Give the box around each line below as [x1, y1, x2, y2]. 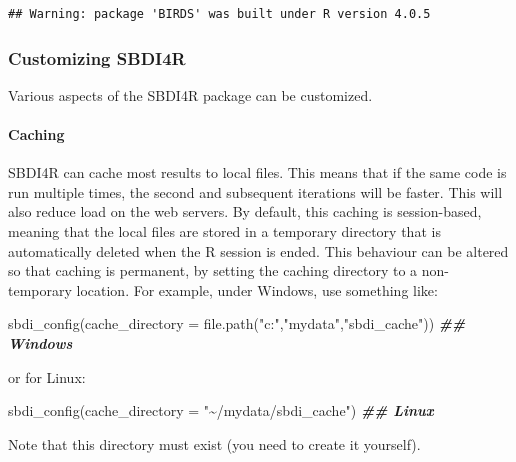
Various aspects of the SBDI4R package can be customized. [8, 84, 373, 105]
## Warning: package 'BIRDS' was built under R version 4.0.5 [8, 7, 431, 21]
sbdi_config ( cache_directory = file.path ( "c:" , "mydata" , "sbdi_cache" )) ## [8, 313, 466, 334]
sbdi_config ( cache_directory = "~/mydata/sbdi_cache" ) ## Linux [8, 400, 434, 421]
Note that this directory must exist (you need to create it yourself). [8, 433, 421, 454]
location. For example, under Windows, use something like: [76, 279, 438, 300]
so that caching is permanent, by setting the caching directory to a [8, 260, 418, 281]
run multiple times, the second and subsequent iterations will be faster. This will [8, 181, 503, 202]
